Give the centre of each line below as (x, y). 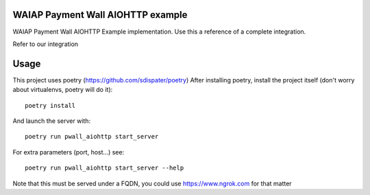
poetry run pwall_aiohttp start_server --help (104, 168)
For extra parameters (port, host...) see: (69, 152)
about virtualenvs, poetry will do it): (63, 90)
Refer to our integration (46, 44)
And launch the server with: (52, 121)
